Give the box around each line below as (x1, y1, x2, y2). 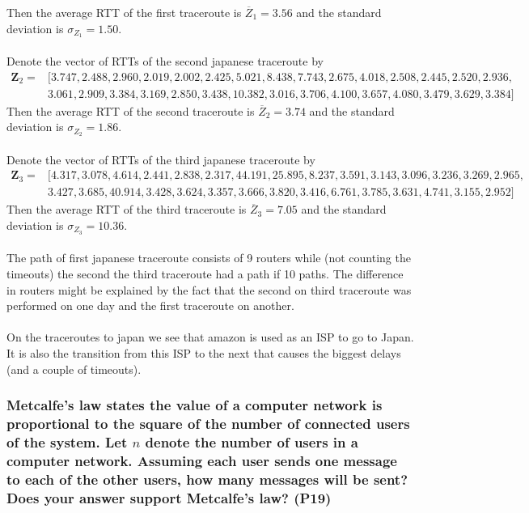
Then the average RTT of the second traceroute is (6, 102, 255, 119)
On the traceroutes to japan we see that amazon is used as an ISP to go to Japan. (6, 329, 414, 346)
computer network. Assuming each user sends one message (6, 450, 397, 470)
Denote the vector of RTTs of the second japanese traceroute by (6, 53, 324, 70)
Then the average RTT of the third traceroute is (6, 201, 247, 218)
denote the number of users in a (145, 431, 358, 452)
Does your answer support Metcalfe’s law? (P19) (6, 487, 332, 507)
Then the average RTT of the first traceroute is (6, 4, 242, 20)
